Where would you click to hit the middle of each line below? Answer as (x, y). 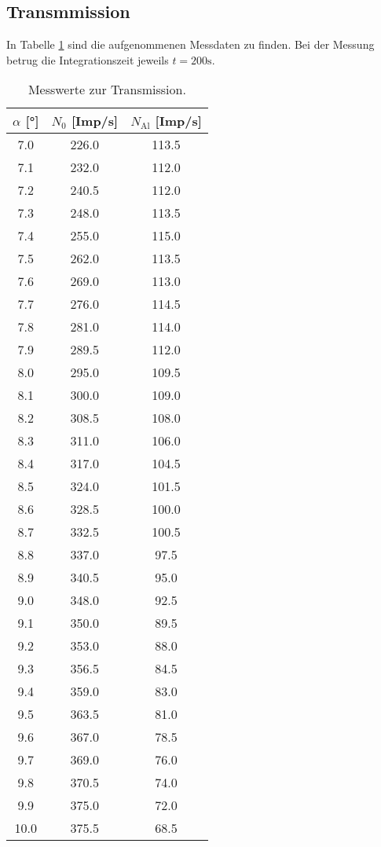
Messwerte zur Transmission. (107, 90)
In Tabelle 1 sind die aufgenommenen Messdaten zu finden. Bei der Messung (190, 44)
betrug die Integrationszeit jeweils (88, 59)
